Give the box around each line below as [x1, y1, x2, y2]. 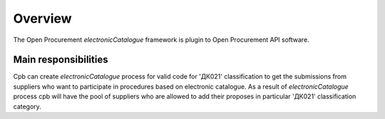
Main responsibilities [13, 54, 108, 66]
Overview [13, 11, 72, 26]
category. [13, 102, 42, 110]
